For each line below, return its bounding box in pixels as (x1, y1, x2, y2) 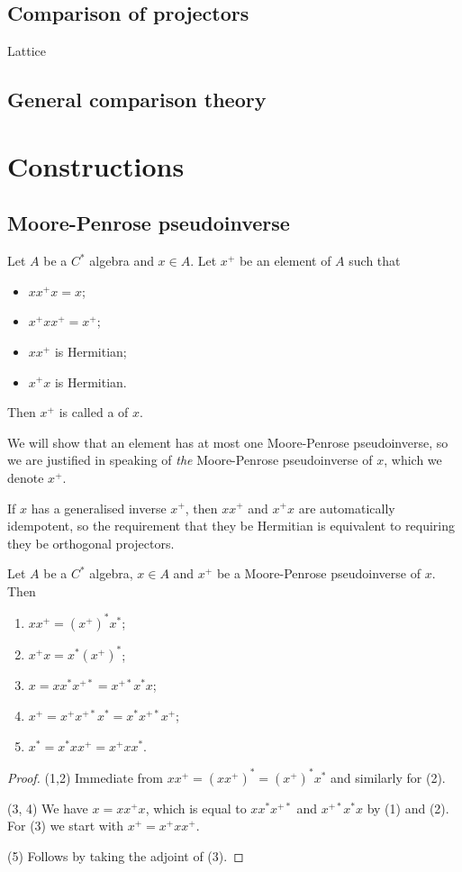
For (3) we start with (7, 816, 124, 835)
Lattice (7, 41, 46, 60)
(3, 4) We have (7, 798, 88, 817)
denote (7, 468, 44, 486)
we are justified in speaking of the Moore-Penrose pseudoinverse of (7, 450, 373, 469)
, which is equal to (145, 798, 247, 817)
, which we (384, 450, 442, 469)
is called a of (59, 403, 129, 422)
